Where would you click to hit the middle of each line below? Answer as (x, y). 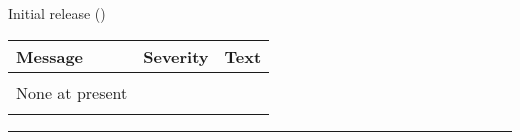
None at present (72, 92)
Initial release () (57, 13)
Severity (176, 56)
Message (50, 56)
